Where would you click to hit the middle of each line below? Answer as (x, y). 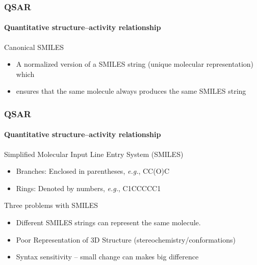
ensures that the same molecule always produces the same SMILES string (131, 91)
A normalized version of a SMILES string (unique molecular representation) (135, 64)
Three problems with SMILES (51, 205)
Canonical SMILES (34, 47)
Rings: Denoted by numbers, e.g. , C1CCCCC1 (88, 188)
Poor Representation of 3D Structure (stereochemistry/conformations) (126, 239)
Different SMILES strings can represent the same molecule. (108, 222)
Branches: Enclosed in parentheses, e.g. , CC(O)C (93, 171)
